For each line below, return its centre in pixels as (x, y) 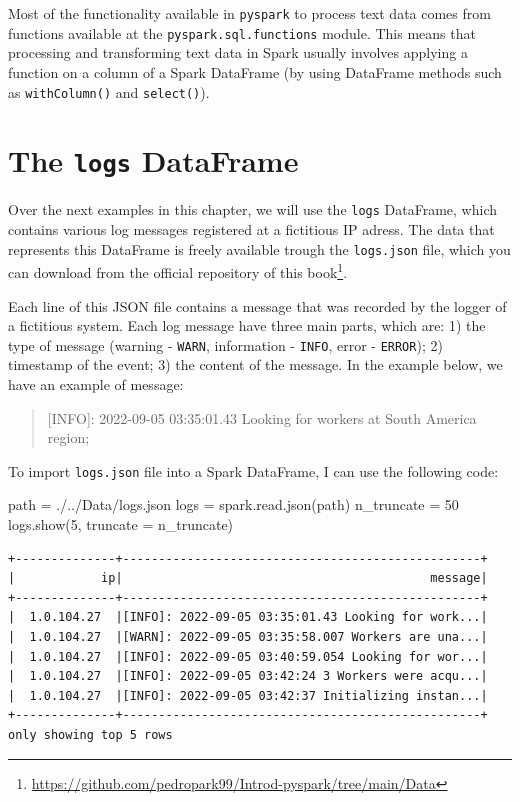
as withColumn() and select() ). (109, 91)
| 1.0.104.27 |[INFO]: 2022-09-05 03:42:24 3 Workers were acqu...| (248, 676)
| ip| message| (248, 578)
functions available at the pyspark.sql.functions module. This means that (242, 32)
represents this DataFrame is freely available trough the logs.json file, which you (259, 248)
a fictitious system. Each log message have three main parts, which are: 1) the (247, 325)
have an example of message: (96, 384)
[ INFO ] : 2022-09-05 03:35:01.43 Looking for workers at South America (262, 417)
